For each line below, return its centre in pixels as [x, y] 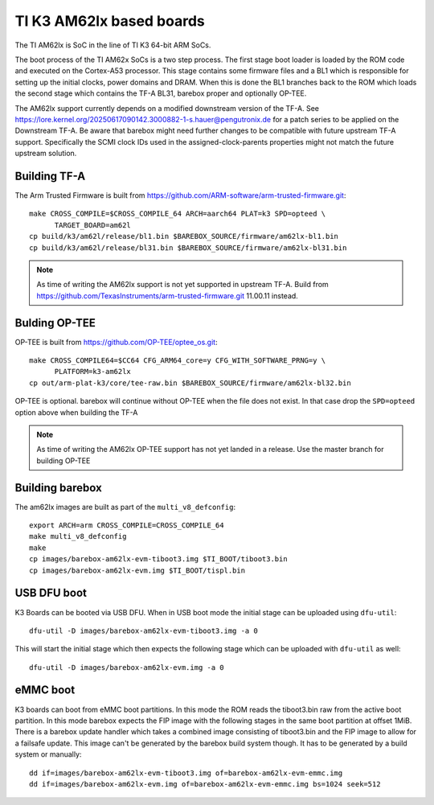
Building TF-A [50, 176]
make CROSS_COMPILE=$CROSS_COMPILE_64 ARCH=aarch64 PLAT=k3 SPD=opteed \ [178, 214]
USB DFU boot [51, 593]
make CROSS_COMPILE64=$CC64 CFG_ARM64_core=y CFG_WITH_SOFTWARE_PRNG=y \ [178, 361]
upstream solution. [46, 154]
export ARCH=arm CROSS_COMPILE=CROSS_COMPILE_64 [127, 526]
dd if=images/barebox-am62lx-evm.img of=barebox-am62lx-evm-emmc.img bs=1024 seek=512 [205, 784]
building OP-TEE [63, 460]
